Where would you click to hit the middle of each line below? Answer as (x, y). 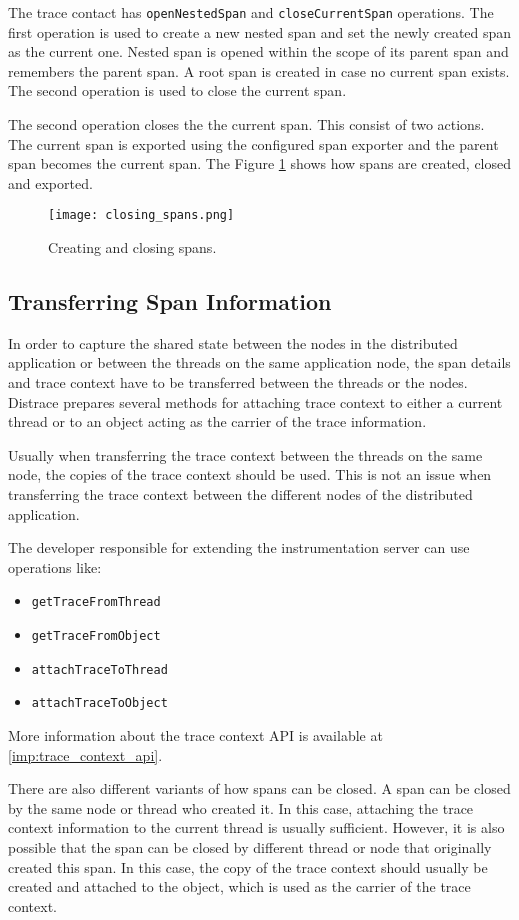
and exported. (50, 182)
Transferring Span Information (170, 301)
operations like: (55, 566)
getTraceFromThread (96, 602)
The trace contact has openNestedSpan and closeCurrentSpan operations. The (251, 12)
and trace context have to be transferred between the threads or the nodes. (238, 382)
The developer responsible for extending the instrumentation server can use (239, 547)
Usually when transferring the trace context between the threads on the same (245, 454)
